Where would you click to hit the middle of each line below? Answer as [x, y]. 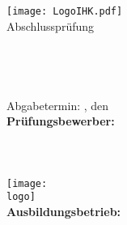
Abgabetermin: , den [58, 105]
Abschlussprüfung [51, 25]
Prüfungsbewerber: [61, 121]
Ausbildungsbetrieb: [64, 211]
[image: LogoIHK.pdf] [65, 11]
